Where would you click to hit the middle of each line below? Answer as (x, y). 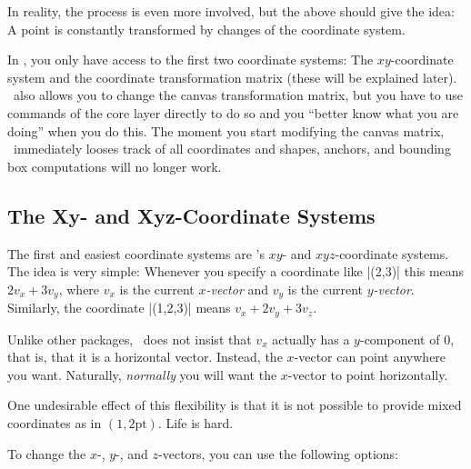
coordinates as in (55, 423)
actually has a (311, 339)
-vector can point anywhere (370, 357)
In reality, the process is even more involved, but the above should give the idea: (231, 11)
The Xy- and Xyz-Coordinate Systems (191, 215)
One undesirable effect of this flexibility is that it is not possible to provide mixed (235, 405)
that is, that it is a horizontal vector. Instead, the (145, 357)
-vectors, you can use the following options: (279, 453)
